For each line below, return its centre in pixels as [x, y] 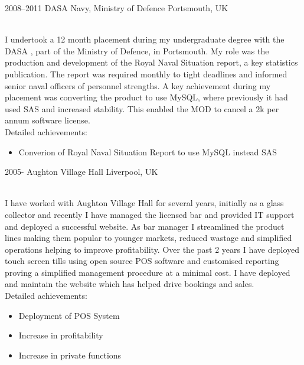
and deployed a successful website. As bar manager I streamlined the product [145, 226]
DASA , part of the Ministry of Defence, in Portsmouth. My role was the [137, 50]
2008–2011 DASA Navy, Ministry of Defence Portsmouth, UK [117, 8]
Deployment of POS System [69, 315]
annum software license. [48, 120]
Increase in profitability [61, 335]
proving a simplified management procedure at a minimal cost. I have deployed [148, 272]
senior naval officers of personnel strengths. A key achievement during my [138, 85]
